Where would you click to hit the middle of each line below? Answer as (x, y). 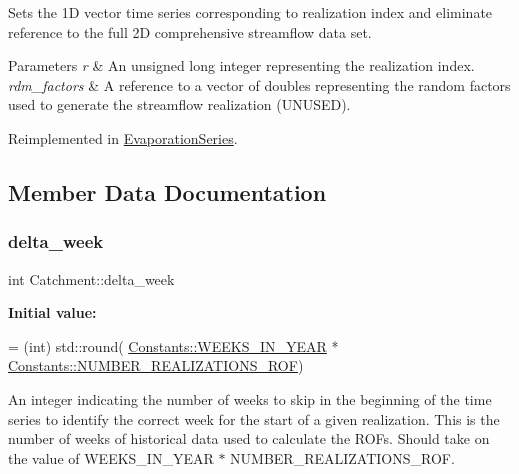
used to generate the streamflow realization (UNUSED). (179, 104)
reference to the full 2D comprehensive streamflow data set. (190, 31)
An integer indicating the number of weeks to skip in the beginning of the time (250, 398)
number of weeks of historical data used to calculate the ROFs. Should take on (249, 438)
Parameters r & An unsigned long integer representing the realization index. (241, 65)
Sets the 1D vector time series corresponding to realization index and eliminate (250, 12)
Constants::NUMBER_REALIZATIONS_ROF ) (156, 365)
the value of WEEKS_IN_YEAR (111, 457)
